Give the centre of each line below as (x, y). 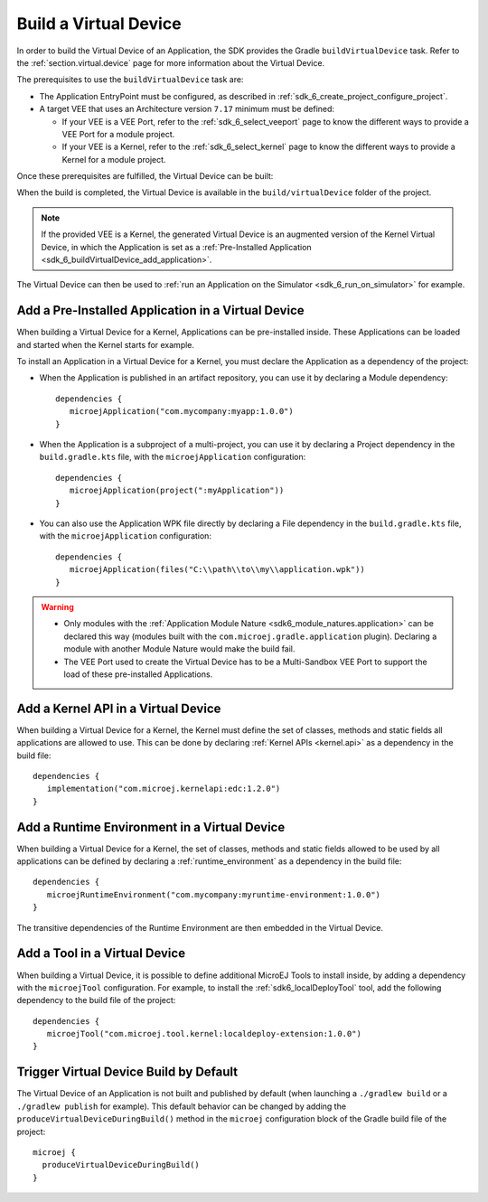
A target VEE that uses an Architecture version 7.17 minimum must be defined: (187, 109)
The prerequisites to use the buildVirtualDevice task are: (130, 80)
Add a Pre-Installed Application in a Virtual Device (160, 310)
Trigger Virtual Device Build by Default (127, 1072)
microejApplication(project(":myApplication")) (177, 491)
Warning (57, 606)
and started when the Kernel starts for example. (105, 344)
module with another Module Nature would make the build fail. (179, 649)
